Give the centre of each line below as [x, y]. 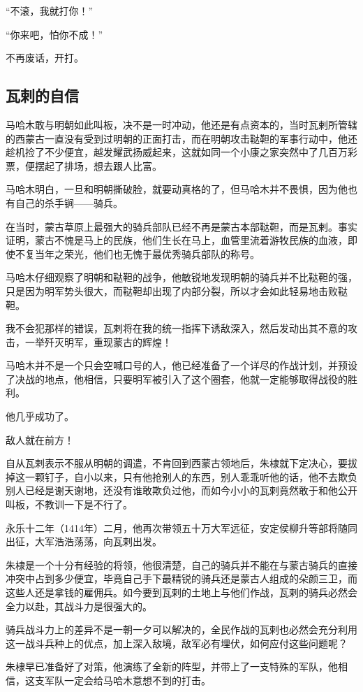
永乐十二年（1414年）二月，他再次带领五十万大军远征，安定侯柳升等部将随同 [181, 527]
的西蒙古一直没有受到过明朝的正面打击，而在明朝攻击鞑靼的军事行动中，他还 [181, 138]
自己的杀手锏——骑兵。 [69, 202]
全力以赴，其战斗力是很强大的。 [79, 606]
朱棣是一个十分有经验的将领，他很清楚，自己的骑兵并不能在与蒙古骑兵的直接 [181, 564]
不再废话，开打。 [45, 58]
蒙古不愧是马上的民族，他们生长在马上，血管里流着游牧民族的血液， [191, 240]
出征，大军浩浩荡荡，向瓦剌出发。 [84, 541]
